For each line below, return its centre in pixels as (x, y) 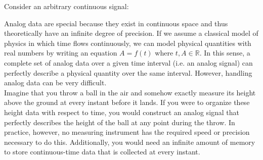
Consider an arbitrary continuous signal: (67, 6)
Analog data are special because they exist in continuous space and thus (116, 23)
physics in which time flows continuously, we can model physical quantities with (128, 43)
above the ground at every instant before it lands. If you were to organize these (127, 102)
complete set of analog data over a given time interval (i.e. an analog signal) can (128, 62)
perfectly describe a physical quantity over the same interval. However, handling (128, 72)
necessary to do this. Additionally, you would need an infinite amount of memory (130, 142)
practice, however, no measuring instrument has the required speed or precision (127, 132)
